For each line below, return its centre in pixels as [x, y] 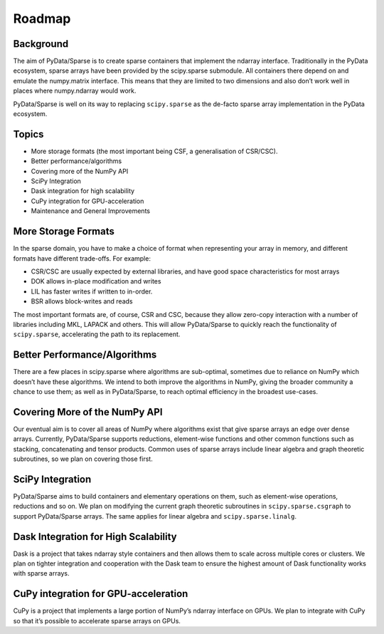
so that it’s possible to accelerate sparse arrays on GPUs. [97, 620]
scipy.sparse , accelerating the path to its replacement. [97, 334]
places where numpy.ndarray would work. [75, 91]
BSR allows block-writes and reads [82, 301]
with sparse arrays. [41, 573]
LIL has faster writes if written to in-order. [92, 291]
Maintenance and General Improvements [91, 211]
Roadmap [42, 19]
